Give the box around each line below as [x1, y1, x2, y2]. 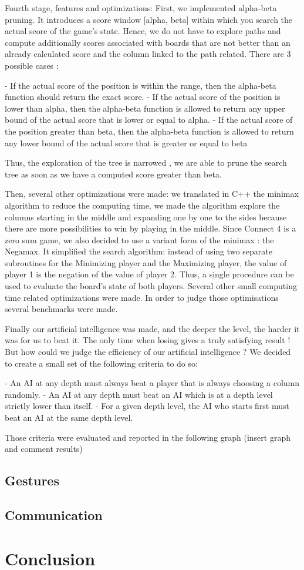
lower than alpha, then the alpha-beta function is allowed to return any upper [5, 102, 285, 114]
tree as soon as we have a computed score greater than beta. [5, 167, 222, 180]
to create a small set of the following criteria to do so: [5, 357, 198, 369]
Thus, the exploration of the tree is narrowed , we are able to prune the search [5, 156, 287, 169]
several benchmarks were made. [5, 303, 118, 315]
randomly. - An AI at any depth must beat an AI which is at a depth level [5, 388, 273, 400]
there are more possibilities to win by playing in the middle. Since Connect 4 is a [5, 222, 296, 234]
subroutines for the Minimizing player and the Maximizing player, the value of [5, 256, 287, 269]
